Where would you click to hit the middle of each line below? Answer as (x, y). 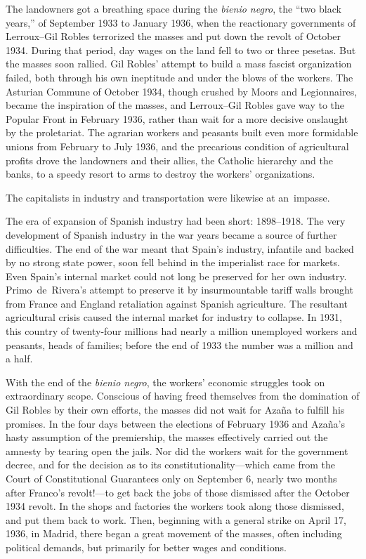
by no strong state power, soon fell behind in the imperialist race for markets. (173, 262)
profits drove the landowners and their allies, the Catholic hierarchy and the (169, 160)
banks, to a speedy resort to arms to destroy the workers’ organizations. (161, 174)
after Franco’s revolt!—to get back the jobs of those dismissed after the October (178, 492)
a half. (19, 359)
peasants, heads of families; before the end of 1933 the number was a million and (179, 344)
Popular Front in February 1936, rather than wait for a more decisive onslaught (177, 118)
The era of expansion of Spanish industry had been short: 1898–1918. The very (176, 221)
